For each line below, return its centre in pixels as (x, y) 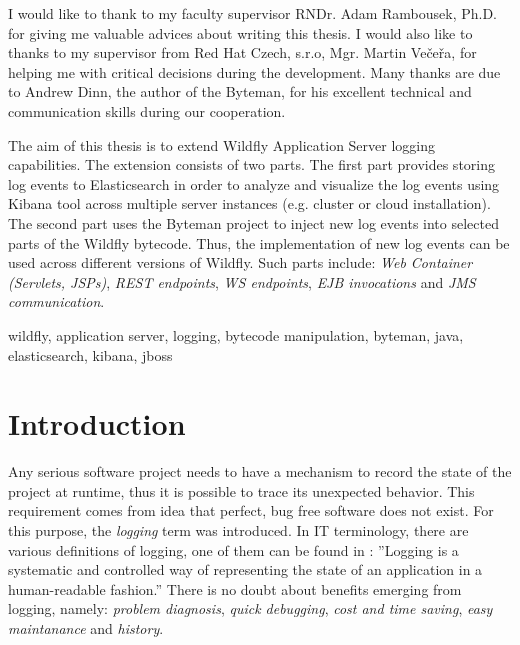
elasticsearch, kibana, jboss (90, 354)
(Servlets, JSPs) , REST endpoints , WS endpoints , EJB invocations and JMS (242, 281)
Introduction (97, 423)
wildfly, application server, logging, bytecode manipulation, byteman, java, (236, 334)
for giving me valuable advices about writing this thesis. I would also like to (240, 32)
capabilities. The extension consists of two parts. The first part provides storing (251, 164)
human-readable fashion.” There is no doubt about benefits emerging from (235, 588)
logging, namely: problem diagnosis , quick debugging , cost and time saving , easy (250, 608)
